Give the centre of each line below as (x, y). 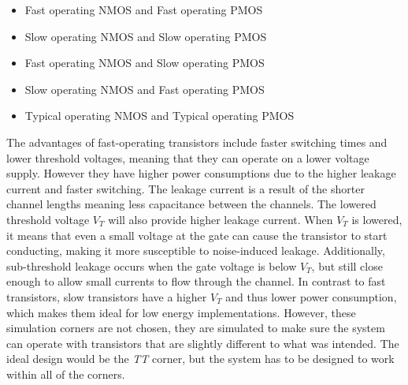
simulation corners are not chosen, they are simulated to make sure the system (196, 328)
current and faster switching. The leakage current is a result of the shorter (185, 188)
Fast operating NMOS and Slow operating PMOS (145, 63)
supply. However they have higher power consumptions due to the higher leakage (201, 173)
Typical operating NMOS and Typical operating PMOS (159, 116)
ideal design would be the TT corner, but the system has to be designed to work (200, 359)
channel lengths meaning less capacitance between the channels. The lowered (191, 204)
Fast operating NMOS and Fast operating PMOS (144, 9)
